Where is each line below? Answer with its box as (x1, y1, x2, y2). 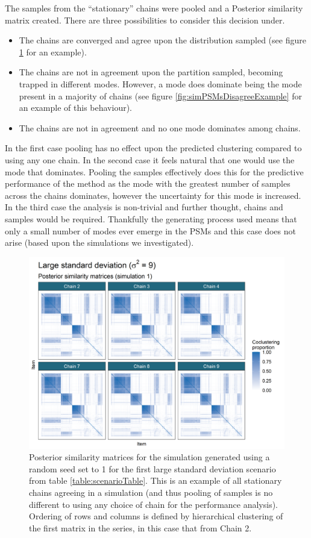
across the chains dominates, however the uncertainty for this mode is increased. (5, 189, 301, 201)
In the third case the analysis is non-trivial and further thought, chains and (5, 201, 283, 213)
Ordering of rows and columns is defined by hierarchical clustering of (29, 510, 283, 522)
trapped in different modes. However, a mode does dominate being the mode (19, 77, 302, 90)
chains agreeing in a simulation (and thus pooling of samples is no (29, 486, 273, 499)
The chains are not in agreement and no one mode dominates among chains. (19, 121, 301, 134)
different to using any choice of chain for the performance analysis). (29, 498, 278, 510)
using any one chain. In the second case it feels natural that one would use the (5, 153, 295, 166)
